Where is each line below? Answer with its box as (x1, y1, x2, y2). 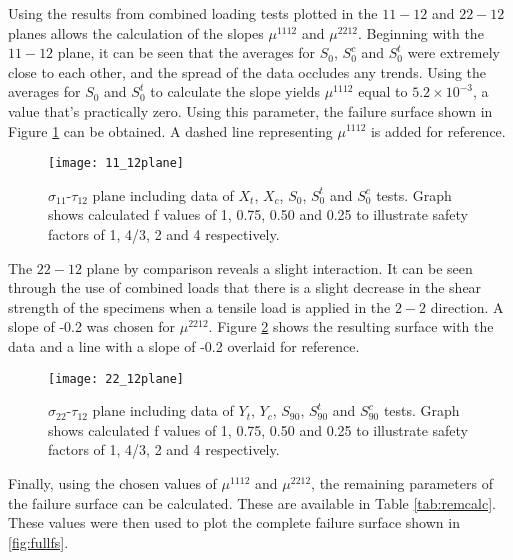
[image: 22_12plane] (48, 371, 185, 386)
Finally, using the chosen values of (8, 473, 217, 493)
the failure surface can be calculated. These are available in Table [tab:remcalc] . (8, 492, 496, 513)
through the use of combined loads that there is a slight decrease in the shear (8, 277, 482, 298)
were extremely (407, 42, 500, 63)
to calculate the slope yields (150, 81, 320, 102)
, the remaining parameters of (311, 473, 493, 493)
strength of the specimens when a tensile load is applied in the (8, 296, 391, 317)
